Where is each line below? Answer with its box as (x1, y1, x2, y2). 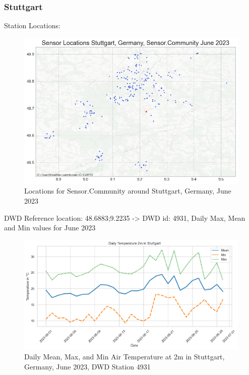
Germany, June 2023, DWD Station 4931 (24, 361, 151, 371)
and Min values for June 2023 (4, 222, 96, 233)
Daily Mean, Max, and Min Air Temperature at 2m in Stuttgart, (24, 351, 225, 361)
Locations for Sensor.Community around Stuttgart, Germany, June (24, 185, 231, 196)
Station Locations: (4, 20, 60, 31)
